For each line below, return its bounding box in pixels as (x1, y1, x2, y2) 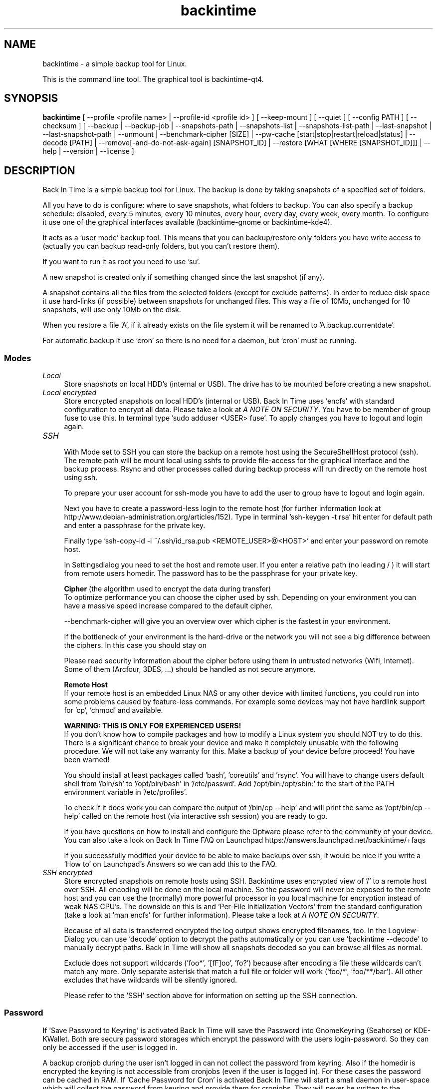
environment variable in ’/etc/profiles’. (64, 788, 187, 797)
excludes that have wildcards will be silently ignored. (64, 976, 237, 985)
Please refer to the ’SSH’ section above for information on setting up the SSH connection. (64, 991, 358, 1000)
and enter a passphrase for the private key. (64, 521, 206, 530)
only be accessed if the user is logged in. (42, 1043, 178, 1052)
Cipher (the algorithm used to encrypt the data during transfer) (64, 584, 271, 593)
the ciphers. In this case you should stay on (64, 641, 207, 650)
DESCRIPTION (4, 164, 75, 177)
